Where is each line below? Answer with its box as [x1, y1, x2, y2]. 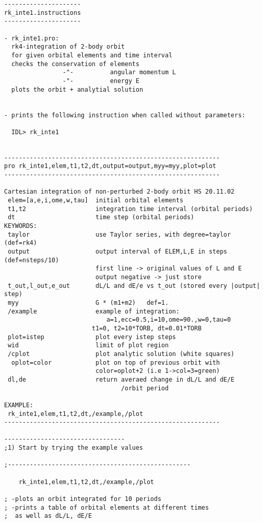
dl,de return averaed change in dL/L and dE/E [8, 375, 235, 383]
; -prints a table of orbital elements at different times [4, 504, 209, 511]
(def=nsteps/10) [4, 256, 59, 264]
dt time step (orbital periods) [8, 214, 195, 221]
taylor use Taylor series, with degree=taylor [8, 231, 231, 238]
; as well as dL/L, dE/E [4, 512, 92, 520]
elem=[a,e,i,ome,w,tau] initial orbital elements [8, 197, 183, 204]
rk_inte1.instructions [4, 9, 81, 16]
